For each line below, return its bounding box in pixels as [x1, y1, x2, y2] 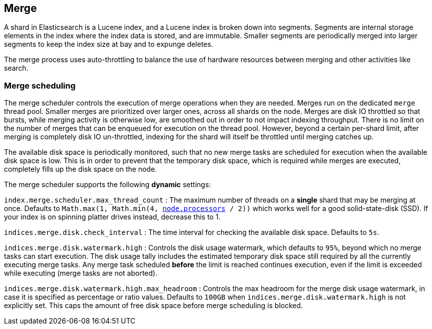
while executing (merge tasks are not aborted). [4, 269, 157, 278]
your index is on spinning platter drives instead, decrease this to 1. [4, 213, 220, 221]
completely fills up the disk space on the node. [4, 165, 157, 174]
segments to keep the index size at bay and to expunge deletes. [4, 40, 214, 49]
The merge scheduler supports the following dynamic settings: [4, 180, 211, 189]
